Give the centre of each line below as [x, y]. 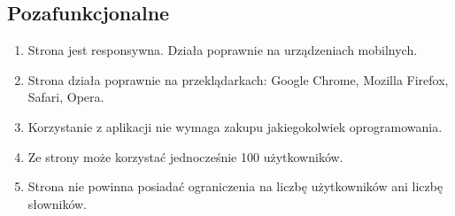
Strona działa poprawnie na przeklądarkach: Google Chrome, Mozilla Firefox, [238, 79]
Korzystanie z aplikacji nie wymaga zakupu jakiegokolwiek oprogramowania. [235, 126]
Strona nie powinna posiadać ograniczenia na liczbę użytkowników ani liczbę [235, 186]
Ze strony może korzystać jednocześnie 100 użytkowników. [185, 156]
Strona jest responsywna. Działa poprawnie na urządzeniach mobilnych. [223, 50]
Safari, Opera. [66, 97]
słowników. [58, 203]
